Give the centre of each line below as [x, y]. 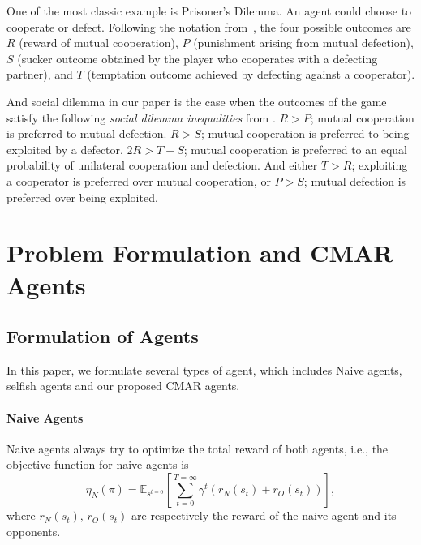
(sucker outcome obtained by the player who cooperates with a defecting [198, 58]
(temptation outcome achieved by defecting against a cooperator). [251, 74]
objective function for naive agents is [98, 464]
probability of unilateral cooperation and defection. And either [162, 165]
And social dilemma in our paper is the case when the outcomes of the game [197, 101]
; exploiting [380, 165]
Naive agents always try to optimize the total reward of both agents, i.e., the [198, 448]
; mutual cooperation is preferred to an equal [296, 149]
